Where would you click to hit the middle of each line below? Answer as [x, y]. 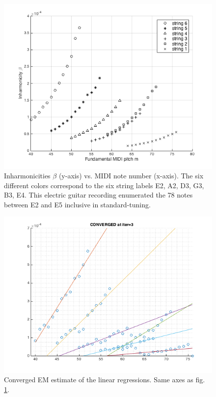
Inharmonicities [27, 176]
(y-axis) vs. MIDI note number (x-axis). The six [131, 176]
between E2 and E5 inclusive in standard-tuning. [77, 204]
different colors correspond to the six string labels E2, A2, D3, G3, [104, 185]
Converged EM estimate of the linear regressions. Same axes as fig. [105, 380]
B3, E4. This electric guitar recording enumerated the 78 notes [98, 195]
